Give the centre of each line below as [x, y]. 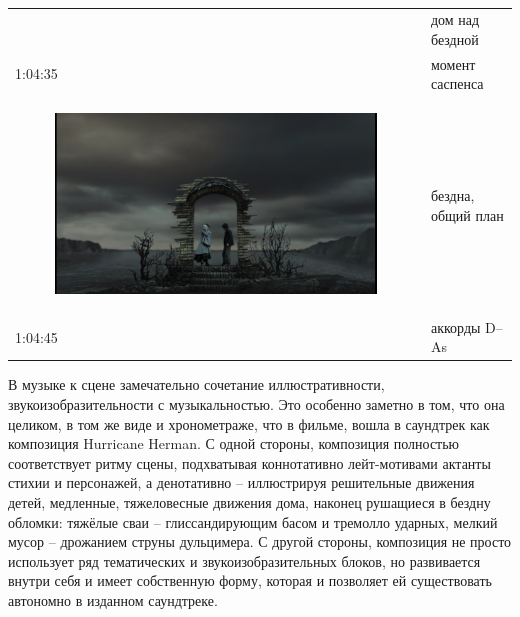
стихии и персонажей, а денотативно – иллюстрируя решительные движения [241, 482]
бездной [454, 38]
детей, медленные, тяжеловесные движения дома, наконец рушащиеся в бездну [249, 502]
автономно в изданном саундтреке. [113, 599]
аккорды [455, 326]
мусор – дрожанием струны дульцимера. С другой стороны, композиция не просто [260, 541]
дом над [455, 19]
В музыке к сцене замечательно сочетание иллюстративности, [196, 384]
